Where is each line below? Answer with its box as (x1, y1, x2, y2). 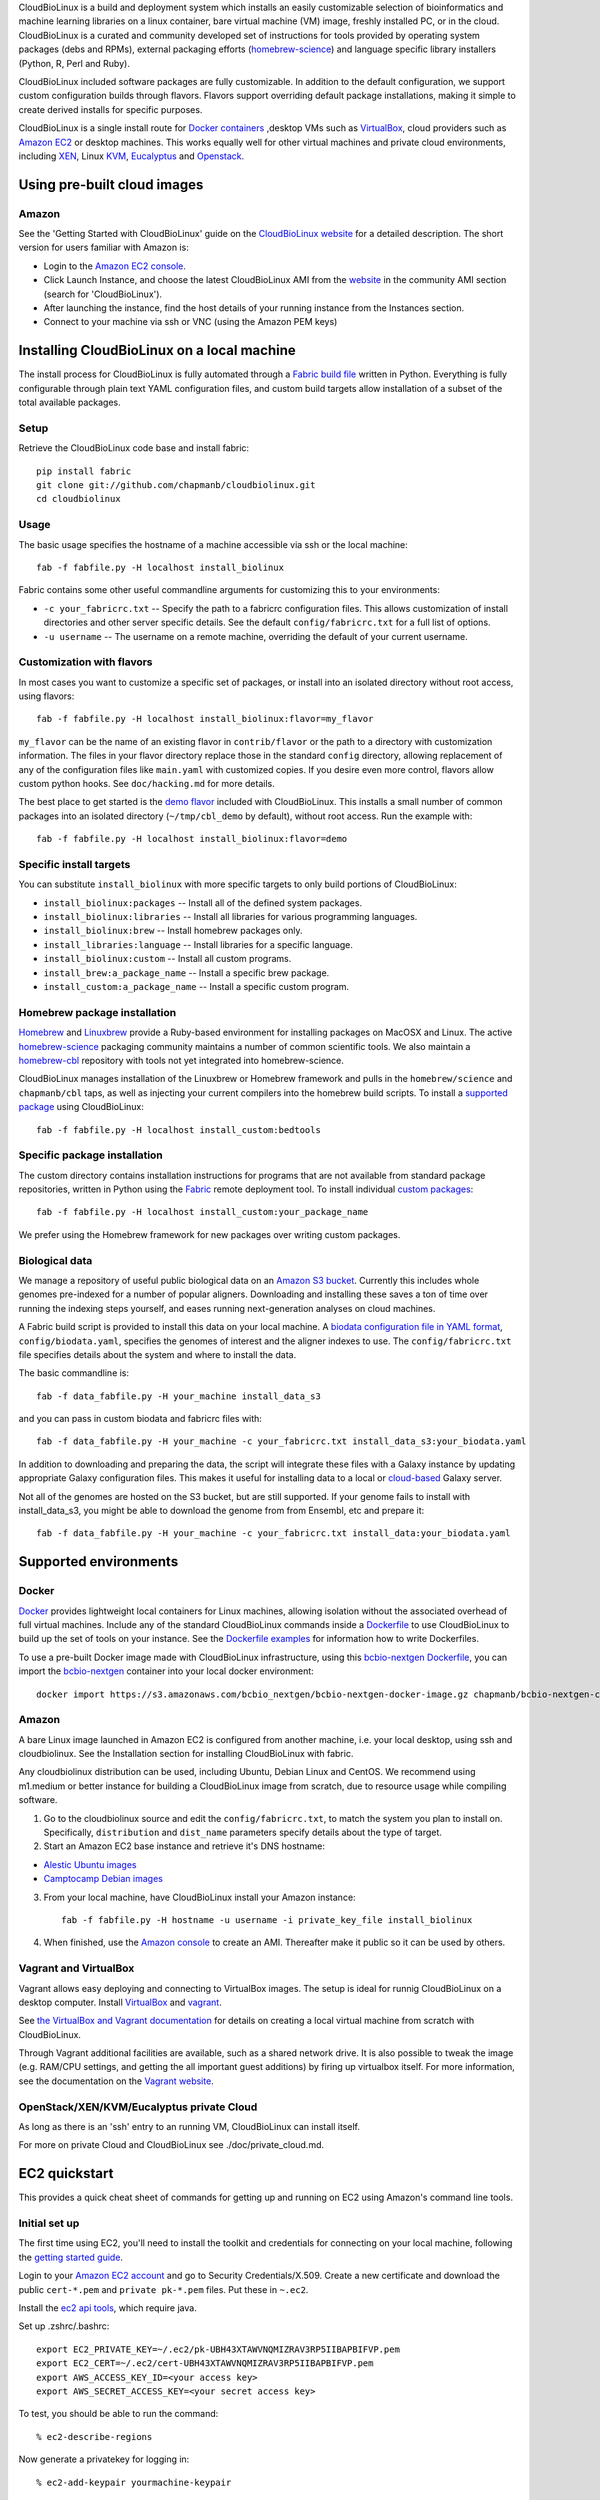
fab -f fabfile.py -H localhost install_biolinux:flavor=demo (36, 833, 348, 845)
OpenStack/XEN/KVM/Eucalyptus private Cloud (18, 2100, 258, 2114)
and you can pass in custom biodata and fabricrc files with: (18, 1413, 262, 1425)
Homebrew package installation (18, 1005, 177, 1019)
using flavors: (18, 690, 75, 702)
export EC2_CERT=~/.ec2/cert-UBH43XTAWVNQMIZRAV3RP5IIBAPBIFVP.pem (36, 2358, 374, 2369)
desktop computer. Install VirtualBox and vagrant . (18, 1996, 222, 2008)
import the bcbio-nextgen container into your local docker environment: (18, 1665, 314, 1677)
